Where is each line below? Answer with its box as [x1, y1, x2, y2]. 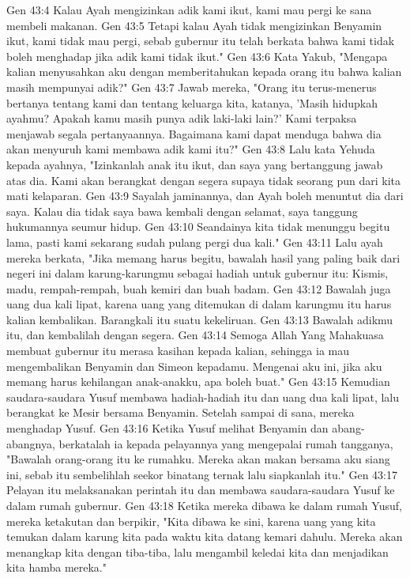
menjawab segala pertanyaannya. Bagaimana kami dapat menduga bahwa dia [6, 125, 382, 142]
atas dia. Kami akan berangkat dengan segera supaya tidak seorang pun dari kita [6, 172, 401, 188]
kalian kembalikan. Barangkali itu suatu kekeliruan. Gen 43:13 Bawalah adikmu [6, 311, 393, 327]
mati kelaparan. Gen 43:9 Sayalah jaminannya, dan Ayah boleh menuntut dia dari [6, 187, 404, 204]
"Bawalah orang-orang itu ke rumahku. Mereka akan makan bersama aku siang [6, 451, 390, 467]
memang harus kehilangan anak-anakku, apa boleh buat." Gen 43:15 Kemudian [6, 373, 390, 390]
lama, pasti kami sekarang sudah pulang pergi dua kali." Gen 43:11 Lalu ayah [6, 233, 383, 250]
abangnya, [6, 435, 55, 451]
